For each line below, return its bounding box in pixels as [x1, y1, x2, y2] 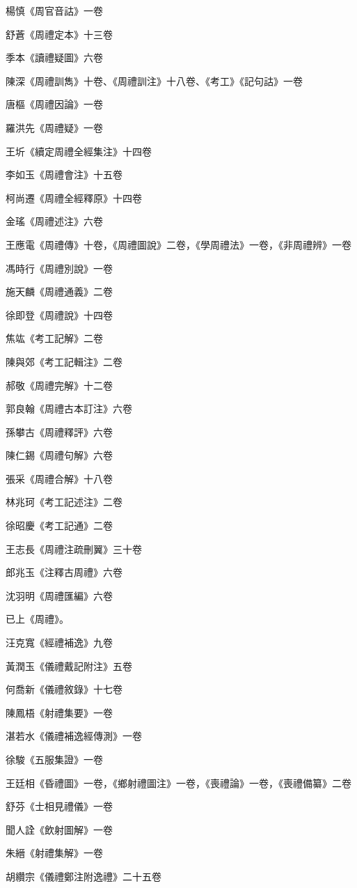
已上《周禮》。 [6, 612, 69, 626]
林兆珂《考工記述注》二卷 [6, 494, 122, 509]
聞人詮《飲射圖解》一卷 [6, 822, 113, 836]
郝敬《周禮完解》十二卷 [6, 377, 113, 392]
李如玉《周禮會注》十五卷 [6, 167, 122, 182]
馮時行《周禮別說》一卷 [6, 260, 113, 275]
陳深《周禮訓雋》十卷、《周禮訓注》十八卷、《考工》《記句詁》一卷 [6, 73, 303, 88]
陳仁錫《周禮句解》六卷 [6, 448, 113, 462]
